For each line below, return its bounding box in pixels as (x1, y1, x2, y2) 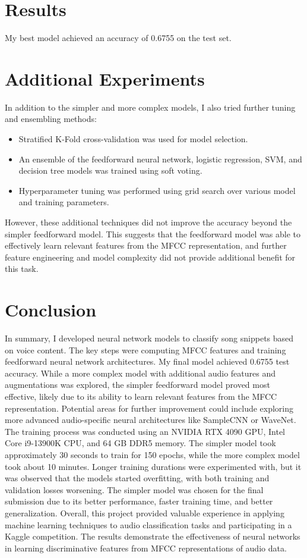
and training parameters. (18, 196, 109, 208)
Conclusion (5, 297, 97, 322)
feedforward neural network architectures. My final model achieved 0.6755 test (5, 355, 290, 368)
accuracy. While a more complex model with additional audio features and (5, 366, 276, 379)
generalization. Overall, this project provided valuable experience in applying (5, 507, 284, 519)
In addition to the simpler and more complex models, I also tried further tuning (5, 101, 296, 113)
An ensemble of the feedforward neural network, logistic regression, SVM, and (18, 152, 302, 165)
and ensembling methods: (5, 112, 97, 125)
